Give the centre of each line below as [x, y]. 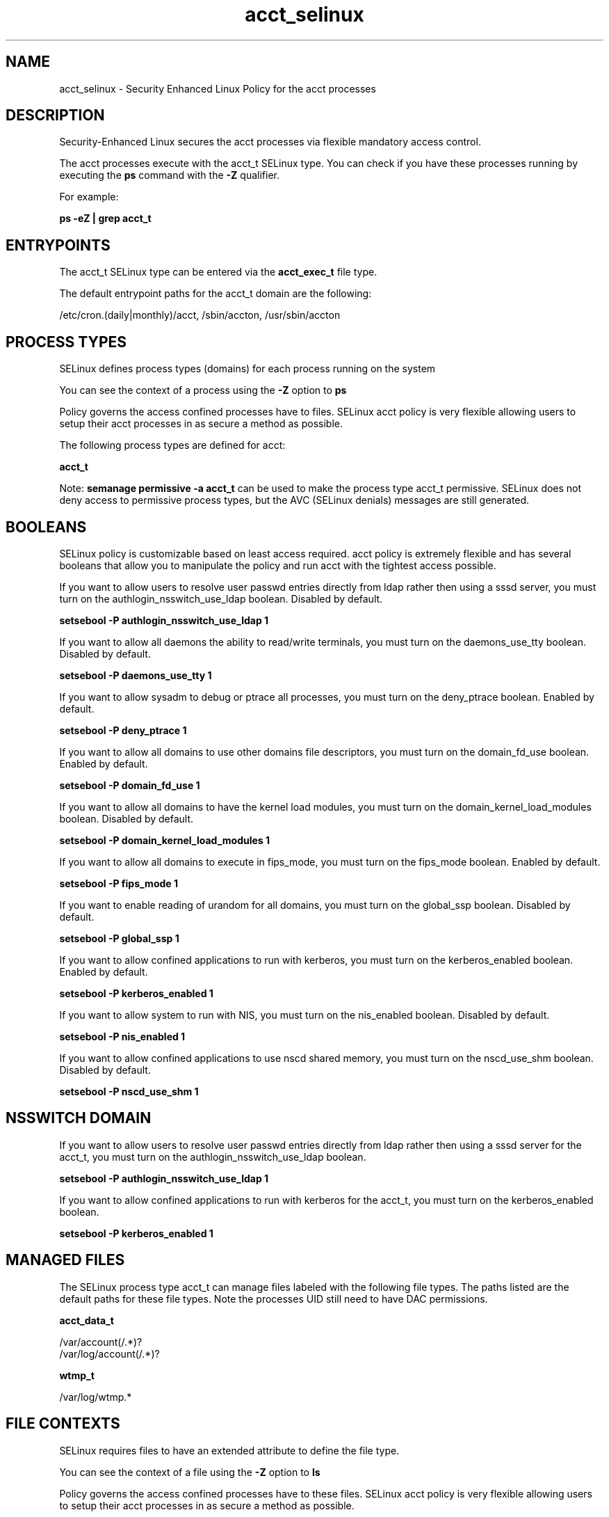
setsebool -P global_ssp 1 [119, 938]
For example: [89, 197]
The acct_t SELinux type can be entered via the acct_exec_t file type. [218, 272]
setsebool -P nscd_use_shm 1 [129, 1091]
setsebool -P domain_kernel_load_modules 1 [165, 840]
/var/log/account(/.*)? [109, 1353]
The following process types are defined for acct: [172, 445]
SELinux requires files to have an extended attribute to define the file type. [229, 1450]
